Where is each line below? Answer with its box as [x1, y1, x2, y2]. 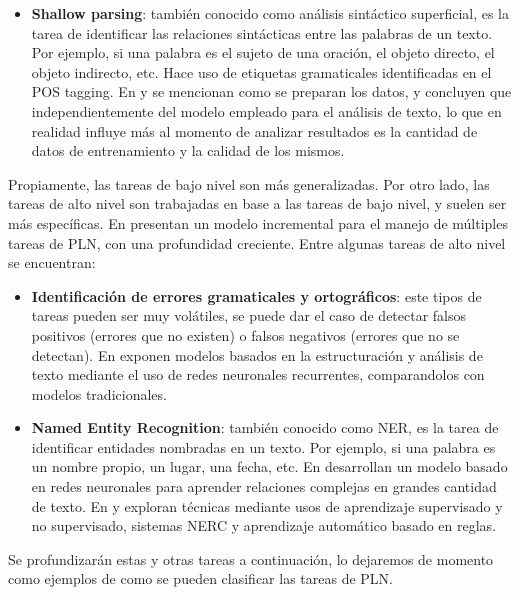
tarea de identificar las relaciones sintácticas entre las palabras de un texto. [31, 22, 493, 43]
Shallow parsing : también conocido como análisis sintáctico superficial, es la [31, 3, 510, 23]
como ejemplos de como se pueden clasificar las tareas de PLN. [8, 568, 393, 589]
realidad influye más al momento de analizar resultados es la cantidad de [31, 120, 478, 141]
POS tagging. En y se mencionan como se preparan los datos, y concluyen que [31, 81, 512, 102]
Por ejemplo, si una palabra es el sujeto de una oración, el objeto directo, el [31, 42, 495, 63]
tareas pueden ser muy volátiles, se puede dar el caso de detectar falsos [31, 305, 467, 326]
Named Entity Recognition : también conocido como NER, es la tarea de [31, 417, 499, 438]
